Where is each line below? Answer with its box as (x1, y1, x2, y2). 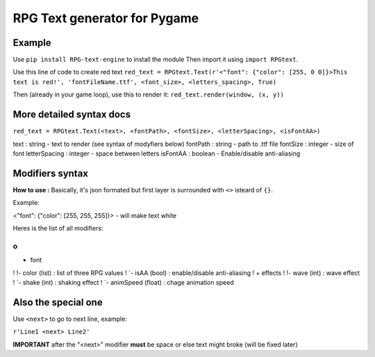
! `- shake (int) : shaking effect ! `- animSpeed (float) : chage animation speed (12, 278, 234, 286)
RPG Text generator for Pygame (12, 10, 199, 26)
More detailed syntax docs (12, 108, 131, 121)
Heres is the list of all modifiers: (12, 224, 103, 232)
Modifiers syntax (12, 167, 89, 179)
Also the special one (12, 296, 103, 308)
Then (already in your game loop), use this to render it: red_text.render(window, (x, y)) (12, 90, 285, 99)
